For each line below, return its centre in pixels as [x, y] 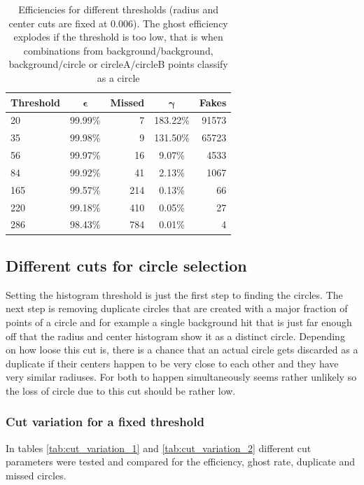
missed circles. [36, 475]
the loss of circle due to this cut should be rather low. [121, 390]
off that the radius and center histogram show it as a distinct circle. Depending [175, 336]
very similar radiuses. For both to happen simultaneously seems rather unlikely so [181, 377]
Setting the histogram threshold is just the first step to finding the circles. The [174, 294]
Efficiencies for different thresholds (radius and [118, 9]
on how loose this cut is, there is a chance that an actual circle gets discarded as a [182, 350]
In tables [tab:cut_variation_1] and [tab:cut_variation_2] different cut [159, 448]
